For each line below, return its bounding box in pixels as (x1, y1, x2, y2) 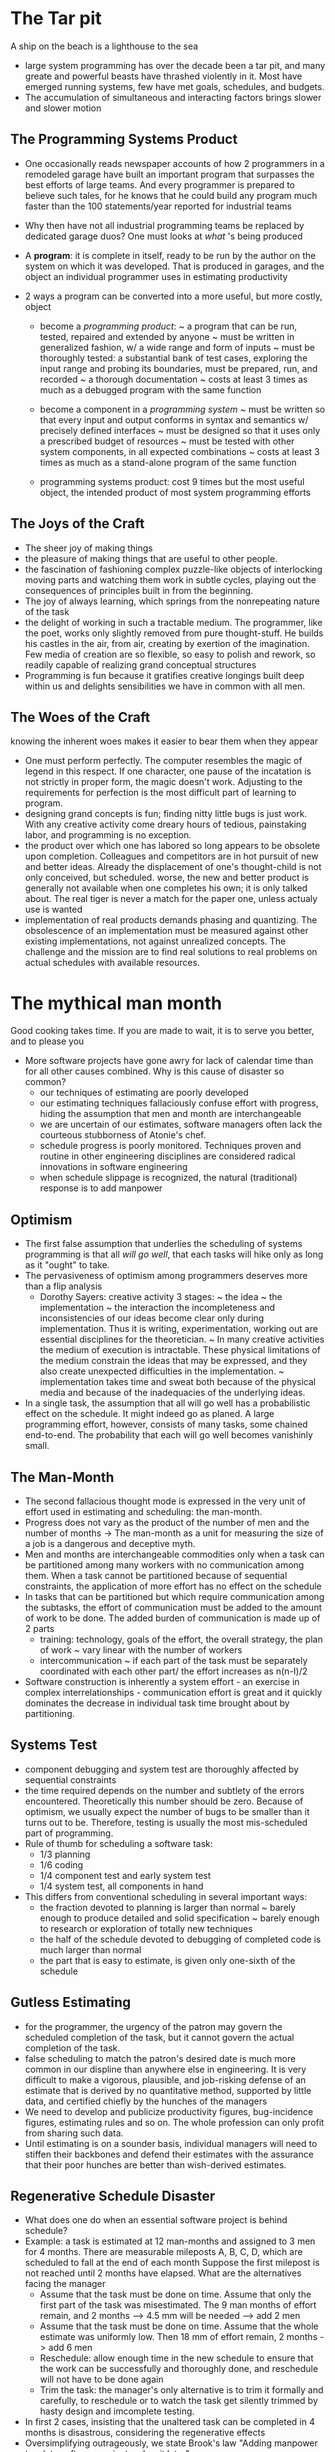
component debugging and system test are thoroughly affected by (24, 1763, 299, 1775)
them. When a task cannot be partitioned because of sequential (24, 1569, 288, 1581)
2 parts (24, 1622, 55, 1634)
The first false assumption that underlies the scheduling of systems (24, 1238, 303, 1250)
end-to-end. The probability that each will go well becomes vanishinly (24, 1429, 313, 1441)
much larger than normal (39, 1943, 142, 1956)
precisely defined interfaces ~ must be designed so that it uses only (39, 424, 321, 436)
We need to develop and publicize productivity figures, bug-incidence (24, 2105, 314, 2117)
